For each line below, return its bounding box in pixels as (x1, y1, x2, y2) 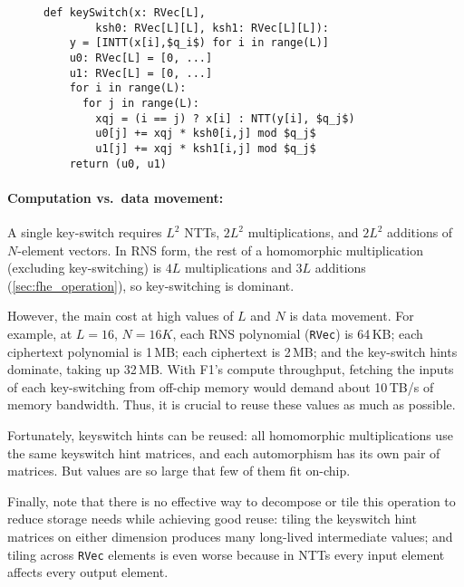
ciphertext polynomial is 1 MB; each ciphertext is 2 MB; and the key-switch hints (7, 342, 458, 361)
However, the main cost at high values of (7, 306, 234, 325)
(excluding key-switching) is (7, 258, 162, 277)
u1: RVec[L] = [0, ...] (69, 66, 213, 80)
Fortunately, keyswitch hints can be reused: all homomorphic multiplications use (7, 426, 453, 445)
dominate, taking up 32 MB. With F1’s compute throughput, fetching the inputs (7, 360, 454, 379)
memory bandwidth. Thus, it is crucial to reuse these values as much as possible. (7, 395, 456, 414)
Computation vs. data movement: (7, 188, 224, 207)
